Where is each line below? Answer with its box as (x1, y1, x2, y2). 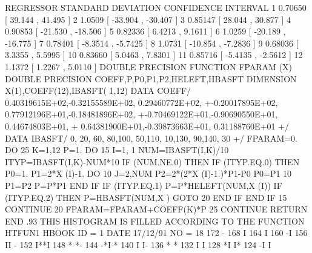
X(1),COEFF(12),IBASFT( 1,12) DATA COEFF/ (5, 84, 191, 97)
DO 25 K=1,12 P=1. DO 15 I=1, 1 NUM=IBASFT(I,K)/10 (5, 143, 229, 156)
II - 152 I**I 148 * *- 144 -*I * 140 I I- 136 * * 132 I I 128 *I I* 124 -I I (5, 238, 271, 251)
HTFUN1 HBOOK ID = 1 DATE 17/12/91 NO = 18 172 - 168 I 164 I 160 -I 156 (5, 226, 308, 239)
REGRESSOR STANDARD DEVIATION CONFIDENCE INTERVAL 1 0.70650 (5, 1, 307, 13)
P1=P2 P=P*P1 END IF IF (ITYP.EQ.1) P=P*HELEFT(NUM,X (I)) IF (5, 179, 282, 191)
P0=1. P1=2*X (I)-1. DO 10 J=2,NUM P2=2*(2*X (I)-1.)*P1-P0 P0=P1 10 (5, 167, 292, 180)
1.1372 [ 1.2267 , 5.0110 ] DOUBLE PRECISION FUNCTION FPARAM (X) (5, 60, 292, 73)
